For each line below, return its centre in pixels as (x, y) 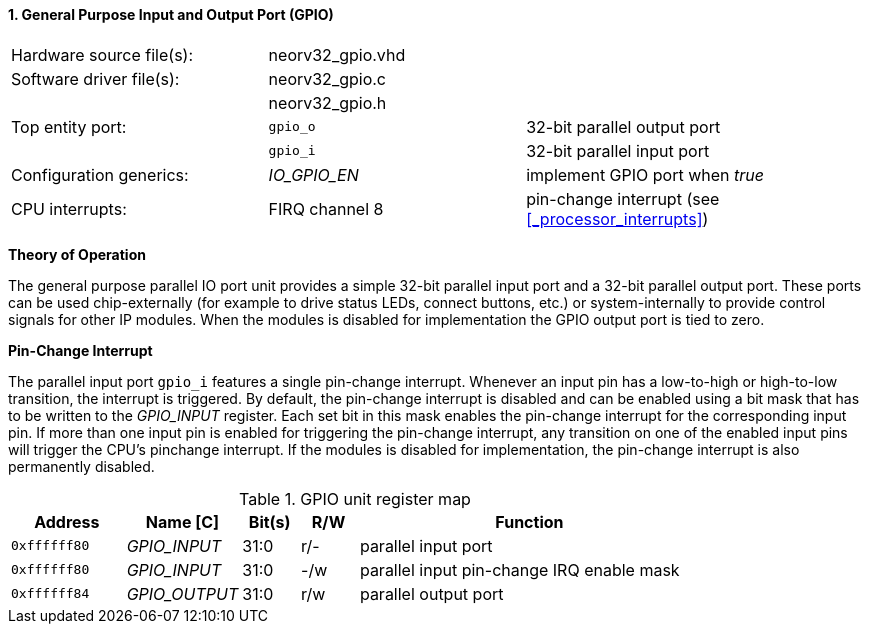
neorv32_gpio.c (327, 78)
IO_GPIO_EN (313, 174)
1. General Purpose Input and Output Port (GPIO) (171, 14)
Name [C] (182, 521)
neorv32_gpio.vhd (337, 54)
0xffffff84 (50, 594)
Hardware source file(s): (102, 54)
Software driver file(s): (95, 78)
